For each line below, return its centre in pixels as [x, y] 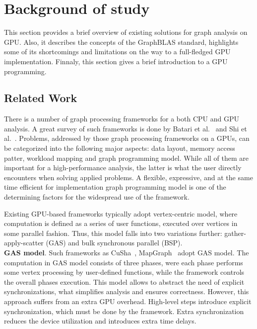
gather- [235, 233]
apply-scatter [24, 243]
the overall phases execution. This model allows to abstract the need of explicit [124, 281]
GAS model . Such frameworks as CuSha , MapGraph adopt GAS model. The [127, 253]
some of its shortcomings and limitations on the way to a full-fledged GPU [117, 52]
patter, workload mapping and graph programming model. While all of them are [127, 158]
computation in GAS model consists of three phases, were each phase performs [124, 262]
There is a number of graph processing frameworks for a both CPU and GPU [122, 119]
